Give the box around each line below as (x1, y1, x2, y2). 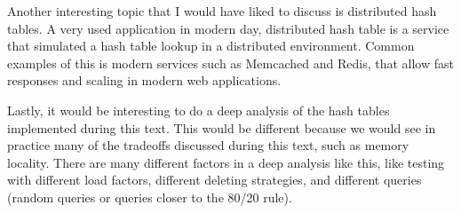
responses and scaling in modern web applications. (7, 71, 282, 90)
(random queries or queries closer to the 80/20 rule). (7, 187, 292, 206)
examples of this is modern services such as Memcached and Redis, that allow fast (7, 53, 454, 72)
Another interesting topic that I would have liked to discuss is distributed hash (7, 2, 437, 20)
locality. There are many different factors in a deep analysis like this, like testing (7, 153, 445, 171)
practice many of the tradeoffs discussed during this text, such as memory (7, 136, 409, 154)
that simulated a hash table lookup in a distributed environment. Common (7, 36, 415, 55)
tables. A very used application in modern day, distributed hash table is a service (7, 19, 449, 37)
